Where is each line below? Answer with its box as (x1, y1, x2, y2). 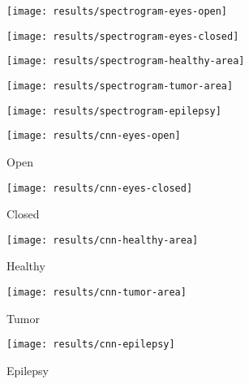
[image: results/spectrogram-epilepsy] (6, 105, 221, 117)
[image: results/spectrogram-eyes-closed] (6, 30, 239, 42)
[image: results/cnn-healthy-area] (6, 234, 199, 246)
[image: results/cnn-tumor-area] (6, 287, 187, 299)
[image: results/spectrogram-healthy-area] (6, 55, 245, 67)
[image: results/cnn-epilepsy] (6, 339, 175, 351)
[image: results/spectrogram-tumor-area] (6, 80, 234, 92)
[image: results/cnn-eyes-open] (6, 130, 181, 142)
